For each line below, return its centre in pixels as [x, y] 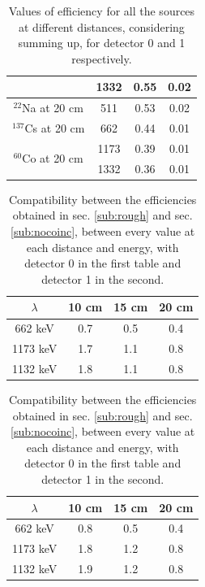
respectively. [102, 58]
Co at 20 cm [53, 158]
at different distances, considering [102, 26]
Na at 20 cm [53, 108]
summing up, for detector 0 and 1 [102, 43]
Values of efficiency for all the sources [102, 11]
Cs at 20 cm [55, 128]
